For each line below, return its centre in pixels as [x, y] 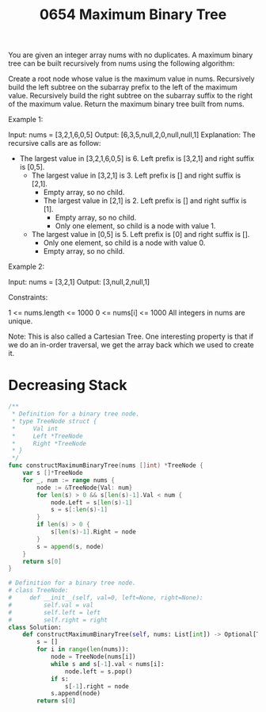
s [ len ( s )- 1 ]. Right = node [93, 532]
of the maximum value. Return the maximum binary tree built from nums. [126, 104]
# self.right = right [58, 620]
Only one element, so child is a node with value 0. [124, 243]
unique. [21, 321]
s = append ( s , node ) [70, 546]
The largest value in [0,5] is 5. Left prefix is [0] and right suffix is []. [141, 235]
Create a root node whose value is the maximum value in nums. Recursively [131, 79]
